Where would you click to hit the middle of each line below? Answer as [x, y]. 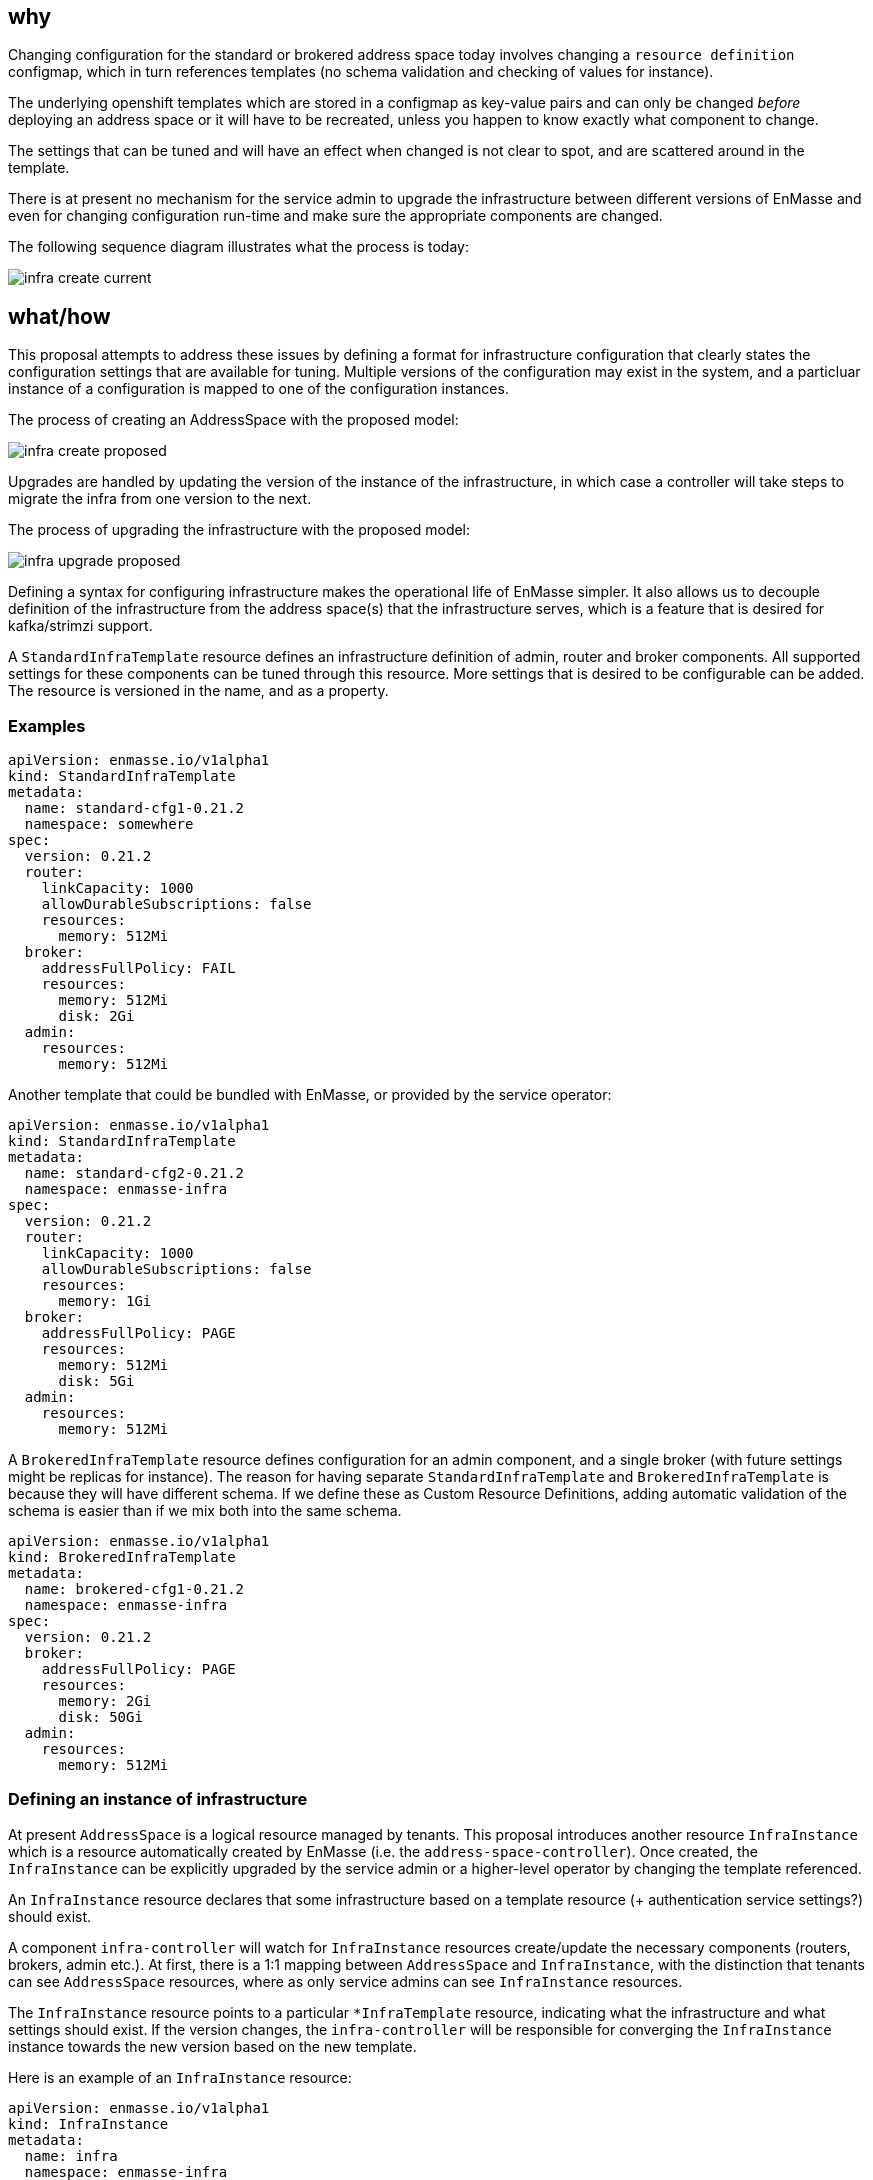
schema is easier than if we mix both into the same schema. [205, 1511]
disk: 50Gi [100, 1717]
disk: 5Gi [96, 1381]
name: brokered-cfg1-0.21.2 [134, 1589]
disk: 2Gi [96, 1016]
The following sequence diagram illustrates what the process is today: [238, 247]
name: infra [71, 2155]
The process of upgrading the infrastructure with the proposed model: [239, 530]
